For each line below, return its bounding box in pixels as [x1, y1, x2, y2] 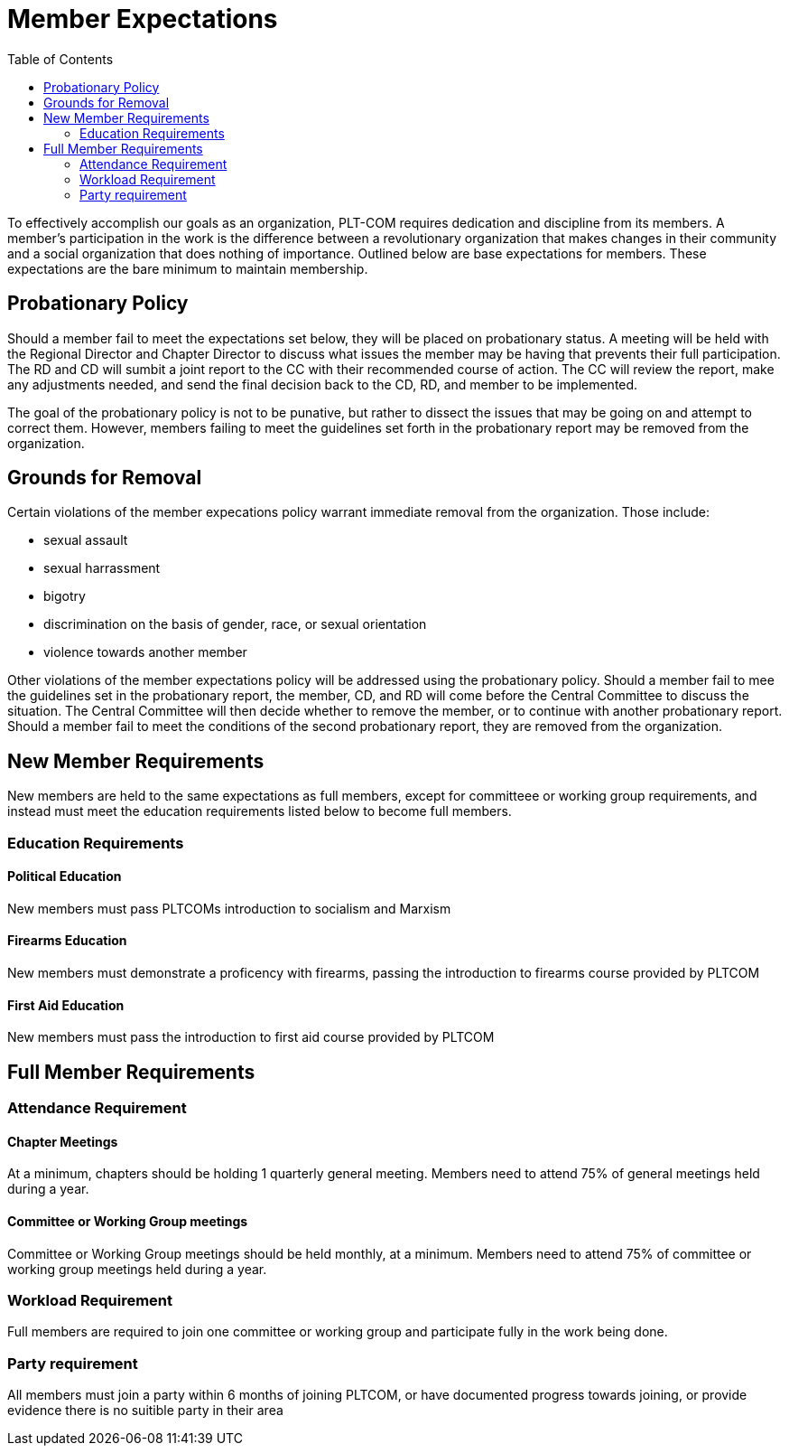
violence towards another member [43, 644, 247, 661]
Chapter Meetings [7, 1133, 118, 1149]
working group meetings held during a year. [7, 1261, 267, 1277]
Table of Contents [7, 51, 114, 67]
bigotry [43, 588, 86, 605]
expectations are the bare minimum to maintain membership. [7, 260, 368, 277]
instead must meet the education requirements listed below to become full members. [7, 803, 512, 820]
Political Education [7, 868, 122, 885]
